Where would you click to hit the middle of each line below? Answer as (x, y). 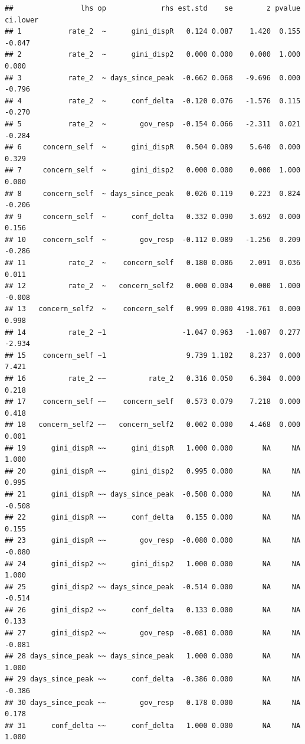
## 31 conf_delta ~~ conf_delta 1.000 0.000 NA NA (153, 725)
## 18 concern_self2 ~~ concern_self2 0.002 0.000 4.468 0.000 (153, 425)
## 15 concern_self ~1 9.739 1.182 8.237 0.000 (153, 355)
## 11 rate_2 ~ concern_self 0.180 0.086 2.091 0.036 (153, 263)
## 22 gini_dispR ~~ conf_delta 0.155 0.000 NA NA (153, 518)
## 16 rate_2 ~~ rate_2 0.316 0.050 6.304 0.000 (153, 378)
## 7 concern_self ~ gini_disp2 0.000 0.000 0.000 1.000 (153, 170)
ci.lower (22, 20)
